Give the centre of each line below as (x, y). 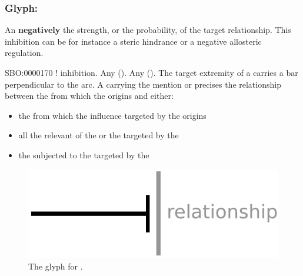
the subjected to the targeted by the (84, 154)
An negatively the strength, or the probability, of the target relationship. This (148, 30)
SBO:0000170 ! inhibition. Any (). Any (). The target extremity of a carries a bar (151, 72)
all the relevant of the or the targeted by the (99, 135)
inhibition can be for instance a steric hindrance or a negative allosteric (133, 41)
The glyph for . (56, 266)
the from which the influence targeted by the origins (112, 115)
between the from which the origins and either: (89, 96)
